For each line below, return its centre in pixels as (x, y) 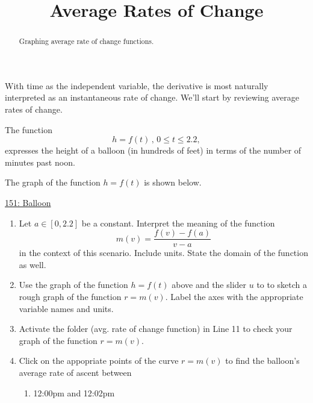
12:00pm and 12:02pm (74, 392)
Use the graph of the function (73, 285)
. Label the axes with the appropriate (234, 297)
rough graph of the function (70, 297)
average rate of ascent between (75, 372)
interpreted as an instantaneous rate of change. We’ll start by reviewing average (152, 97)
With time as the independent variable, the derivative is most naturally (137, 85)
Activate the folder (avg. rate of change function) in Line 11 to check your (156, 329)
